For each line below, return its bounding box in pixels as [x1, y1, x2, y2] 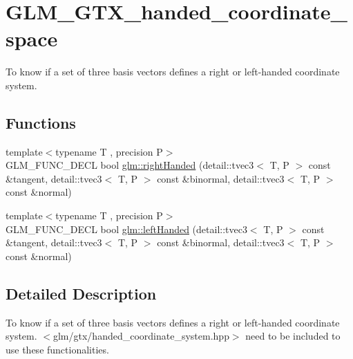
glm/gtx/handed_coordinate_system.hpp [53, 329, 229, 343]
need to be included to [245, 329, 341, 343]
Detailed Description [6, 282, 157, 304]
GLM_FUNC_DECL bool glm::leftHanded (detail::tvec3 [6, 221, 247, 236]
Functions [6, 111, 76, 133]
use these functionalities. [6, 342, 109, 356]
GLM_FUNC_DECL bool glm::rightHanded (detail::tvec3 [6, 158, 254, 172]
